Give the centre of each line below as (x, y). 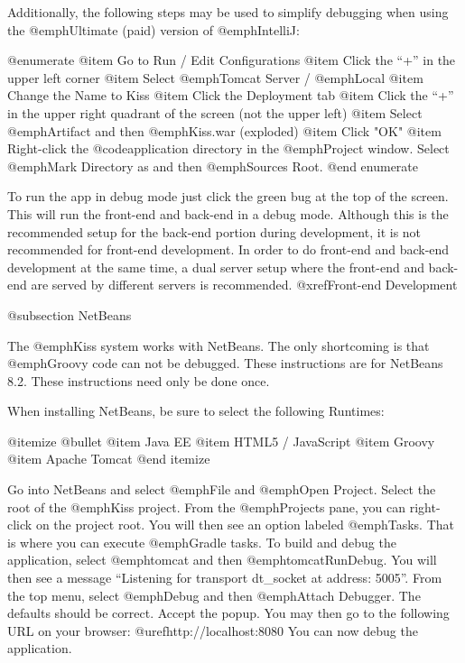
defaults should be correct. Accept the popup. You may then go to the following (228, 613)
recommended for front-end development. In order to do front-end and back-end (228, 249)
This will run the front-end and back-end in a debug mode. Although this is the (228, 213)
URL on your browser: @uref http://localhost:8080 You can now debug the (213, 630)
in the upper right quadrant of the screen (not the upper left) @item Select (215, 112)
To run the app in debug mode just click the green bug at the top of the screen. (228, 196)
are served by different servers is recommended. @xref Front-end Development (244, 285)
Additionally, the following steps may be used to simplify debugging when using (228, 12)
